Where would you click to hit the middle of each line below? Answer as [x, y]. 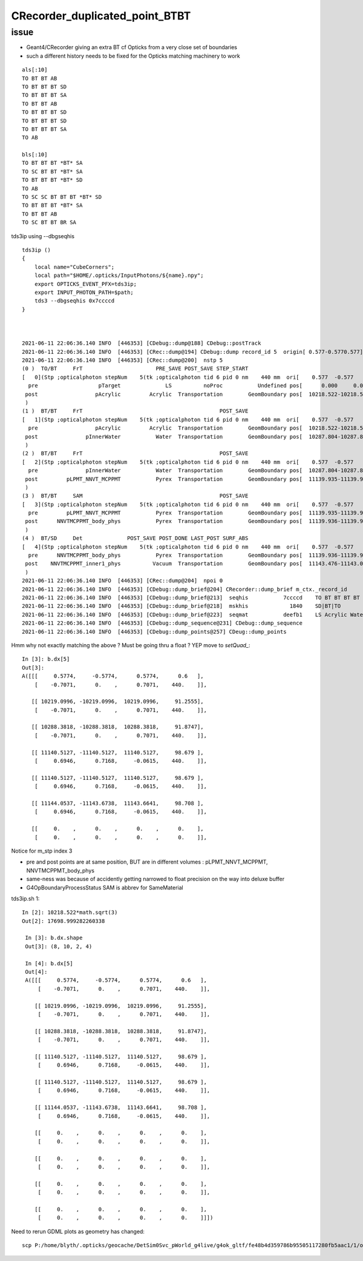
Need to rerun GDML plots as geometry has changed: [78, 1231]
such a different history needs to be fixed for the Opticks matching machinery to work [133, 56]
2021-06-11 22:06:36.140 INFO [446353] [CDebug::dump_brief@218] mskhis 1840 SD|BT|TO [181, 606]
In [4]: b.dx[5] [49, 963]
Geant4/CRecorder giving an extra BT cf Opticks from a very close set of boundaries [132, 47]
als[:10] [35, 70]
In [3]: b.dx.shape [54, 938]
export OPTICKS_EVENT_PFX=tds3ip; [86, 284]
